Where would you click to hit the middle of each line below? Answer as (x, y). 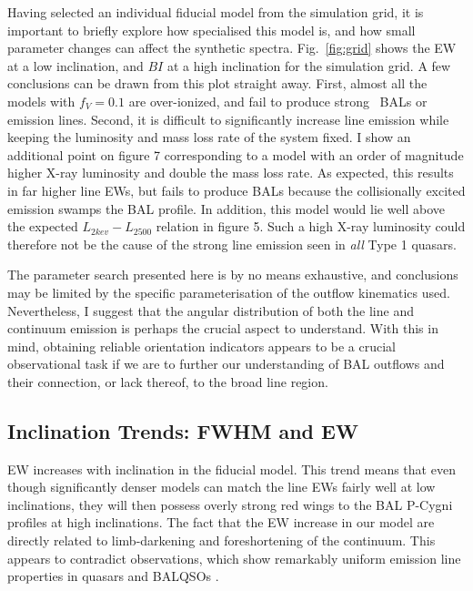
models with (41, 101)
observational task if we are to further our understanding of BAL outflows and (226, 364)
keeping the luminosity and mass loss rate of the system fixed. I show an (209, 137)
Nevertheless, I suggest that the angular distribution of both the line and (211, 310)
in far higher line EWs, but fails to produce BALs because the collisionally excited (236, 190)
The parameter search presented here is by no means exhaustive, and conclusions (233, 275)
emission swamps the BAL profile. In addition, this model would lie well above (226, 208)
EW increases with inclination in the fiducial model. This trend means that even (231, 469)
